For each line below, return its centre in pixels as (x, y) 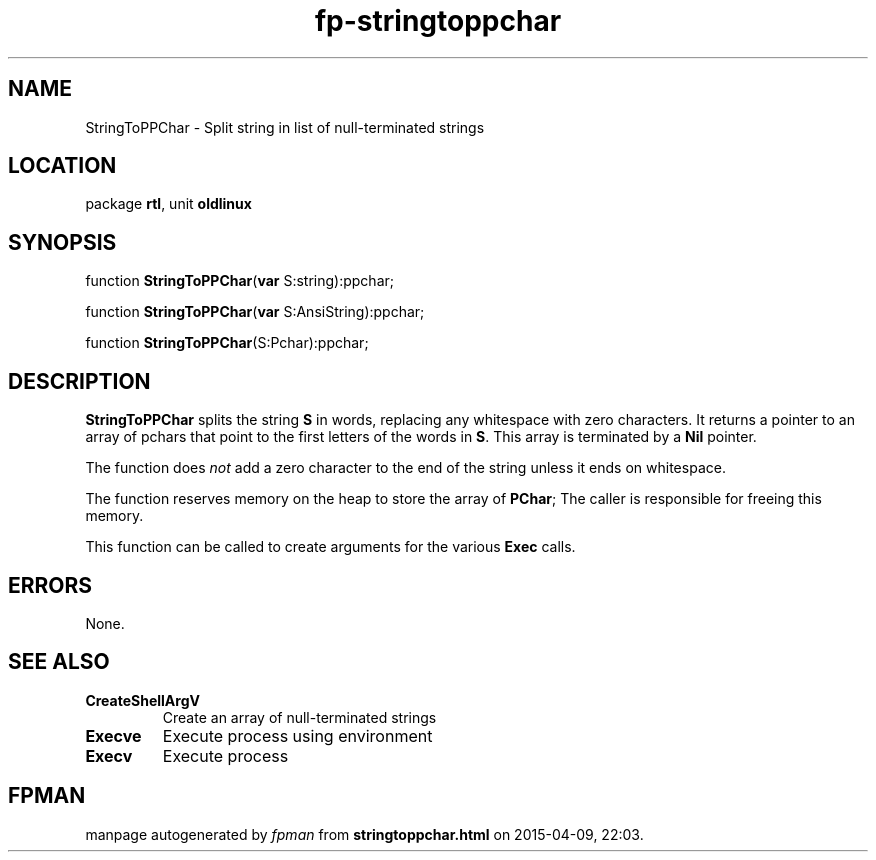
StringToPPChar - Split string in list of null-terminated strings (285, 127)
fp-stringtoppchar (438, 21)
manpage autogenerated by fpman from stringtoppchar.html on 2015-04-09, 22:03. (364, 834)
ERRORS (50, 585)
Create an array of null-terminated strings (299, 717)
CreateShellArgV (142, 700)
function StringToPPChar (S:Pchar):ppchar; (227, 343)
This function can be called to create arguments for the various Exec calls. (330, 547)
